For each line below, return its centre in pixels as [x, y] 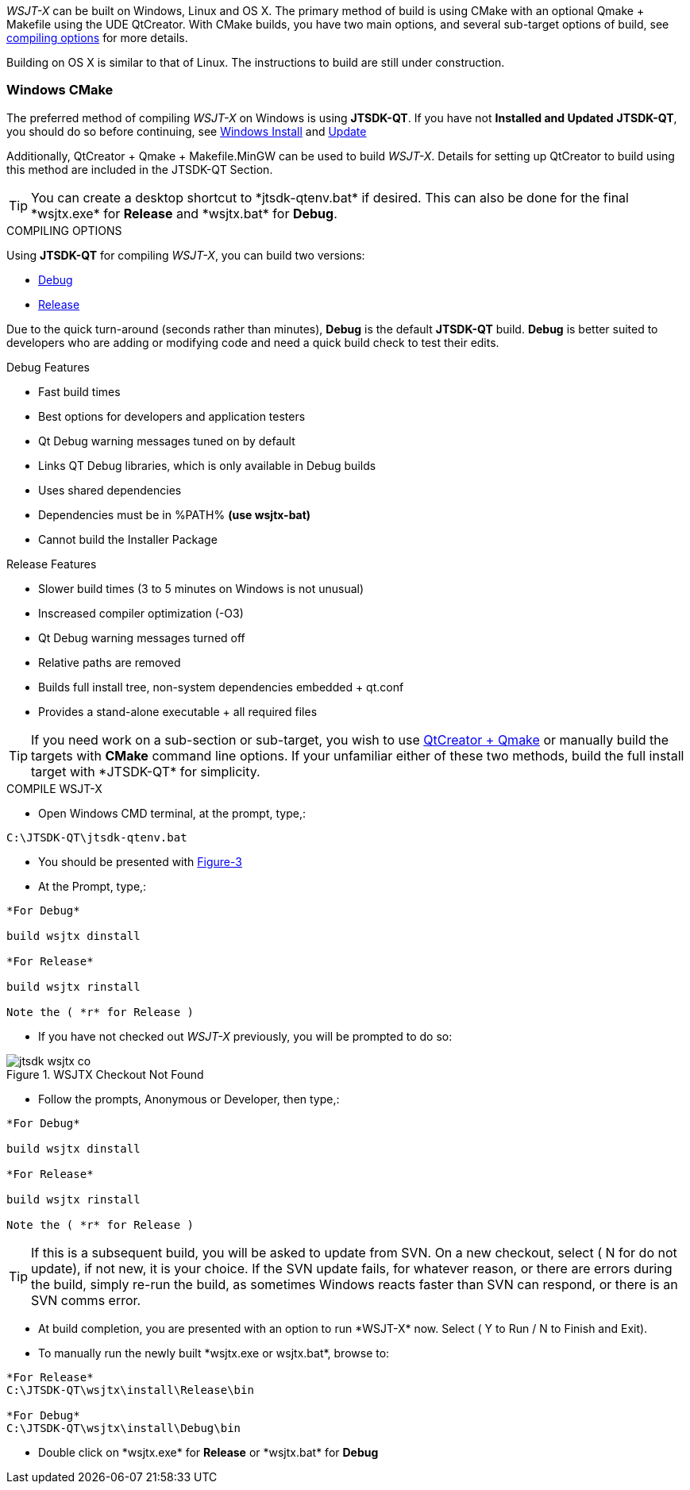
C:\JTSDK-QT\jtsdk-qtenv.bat [97, 837]
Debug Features [48, 367]
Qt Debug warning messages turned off [142, 637]
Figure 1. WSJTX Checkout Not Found [105, 1074]
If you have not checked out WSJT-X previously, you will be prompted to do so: [245, 1036]
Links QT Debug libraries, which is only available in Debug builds [207, 465]
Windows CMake [60, 90]
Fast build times [79, 391]
